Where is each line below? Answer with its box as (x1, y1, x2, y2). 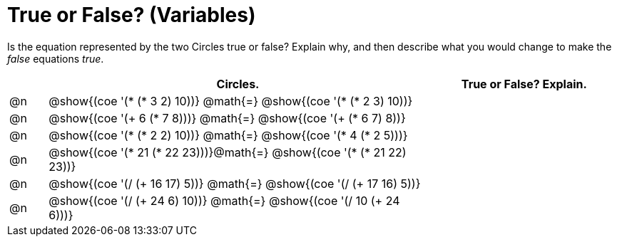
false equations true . (7, 52, 104, 65)
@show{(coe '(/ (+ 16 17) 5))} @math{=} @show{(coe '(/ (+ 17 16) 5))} (49, 176, 421, 191)
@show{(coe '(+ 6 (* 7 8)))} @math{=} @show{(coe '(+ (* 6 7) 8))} (49, 110, 406, 125)
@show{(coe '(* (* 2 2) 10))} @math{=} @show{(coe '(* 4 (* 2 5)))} (49, 127, 408, 142)
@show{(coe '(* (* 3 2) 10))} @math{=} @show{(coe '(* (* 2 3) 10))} (49, 93, 413, 108)
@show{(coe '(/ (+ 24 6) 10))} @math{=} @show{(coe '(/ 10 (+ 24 (49, 193, 400, 208)
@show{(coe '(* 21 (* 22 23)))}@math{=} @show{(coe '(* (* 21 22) (49, 144, 407, 159)
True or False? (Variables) (7, 3, 256, 27)
